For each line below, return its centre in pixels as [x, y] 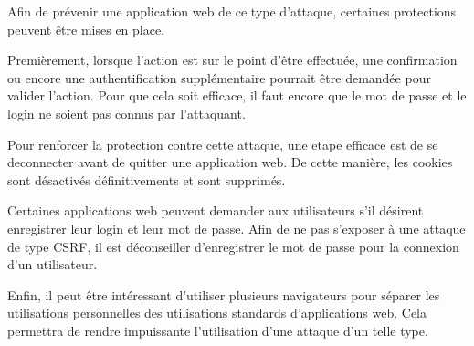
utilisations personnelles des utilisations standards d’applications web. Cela [217, 313]
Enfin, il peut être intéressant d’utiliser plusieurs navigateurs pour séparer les [224, 294]
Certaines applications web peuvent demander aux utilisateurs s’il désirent [216, 210]
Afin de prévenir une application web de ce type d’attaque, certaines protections [232, 11]
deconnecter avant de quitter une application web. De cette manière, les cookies [230, 162]
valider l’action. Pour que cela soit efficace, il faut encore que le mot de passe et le [237, 95]
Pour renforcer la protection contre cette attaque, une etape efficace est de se [223, 144]
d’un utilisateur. [53, 264]
